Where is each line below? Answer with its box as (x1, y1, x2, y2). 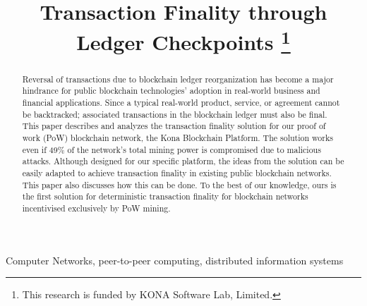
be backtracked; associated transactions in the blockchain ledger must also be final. (22, 108, 327, 120)
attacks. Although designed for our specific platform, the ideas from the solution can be (22, 155, 344, 167)
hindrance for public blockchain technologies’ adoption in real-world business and (22, 85, 320, 97)
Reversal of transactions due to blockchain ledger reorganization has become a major (22, 73, 334, 85)
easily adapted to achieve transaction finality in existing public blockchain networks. (22, 166, 332, 178)
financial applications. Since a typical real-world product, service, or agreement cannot (22, 97, 340, 108)
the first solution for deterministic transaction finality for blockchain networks (22, 190, 308, 202)
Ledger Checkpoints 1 (76, 25, 291, 56)
